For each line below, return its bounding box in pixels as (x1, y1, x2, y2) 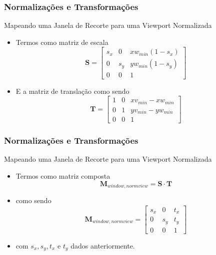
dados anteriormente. (70, 240, 135, 251)
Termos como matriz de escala (15, 36, 108, 47)
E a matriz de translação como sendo (15, 85, 129, 96)
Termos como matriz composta (15, 170, 110, 181)
